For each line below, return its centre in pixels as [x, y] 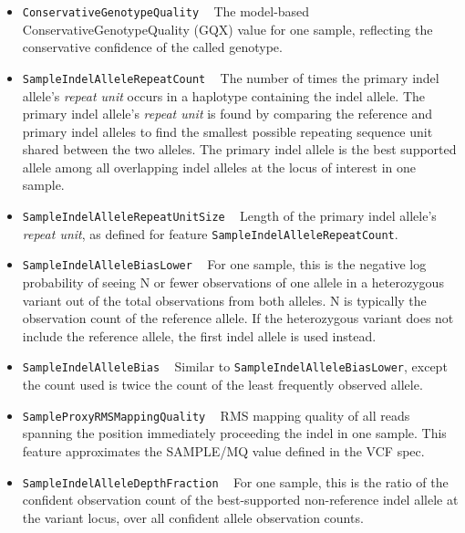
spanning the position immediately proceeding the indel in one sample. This [234, 433]
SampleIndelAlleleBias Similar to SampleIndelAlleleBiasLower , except [235, 366]
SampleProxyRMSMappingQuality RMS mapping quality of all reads [216, 415]
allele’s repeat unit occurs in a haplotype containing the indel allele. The [224, 95]
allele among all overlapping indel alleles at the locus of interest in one [219, 167]
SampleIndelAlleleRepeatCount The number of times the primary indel [231, 77]
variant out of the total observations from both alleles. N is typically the [224, 300]
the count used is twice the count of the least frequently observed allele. [222, 385]
